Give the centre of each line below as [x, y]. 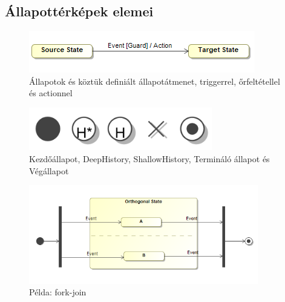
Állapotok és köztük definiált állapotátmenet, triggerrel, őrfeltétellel [155, 81]
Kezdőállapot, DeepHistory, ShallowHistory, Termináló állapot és [149, 159]
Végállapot [49, 170]
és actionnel [51, 93]
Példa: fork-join [58, 292]
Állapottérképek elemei [79, 11]
